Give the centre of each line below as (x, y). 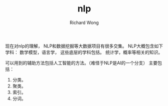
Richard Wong (84, 22)
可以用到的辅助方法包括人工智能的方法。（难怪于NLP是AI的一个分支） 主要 (81, 62)
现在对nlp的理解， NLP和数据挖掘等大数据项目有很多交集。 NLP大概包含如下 (84, 46)
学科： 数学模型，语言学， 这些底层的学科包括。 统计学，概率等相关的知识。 (84, 52)
